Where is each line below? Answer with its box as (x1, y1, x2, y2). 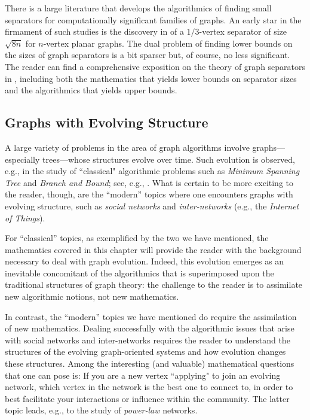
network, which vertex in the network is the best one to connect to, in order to (5, 381, 293, 393)
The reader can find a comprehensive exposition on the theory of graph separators (5, 60, 306, 72)
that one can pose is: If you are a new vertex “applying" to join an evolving (5, 369, 281, 381)
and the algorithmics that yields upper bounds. (5, 84, 177, 96)
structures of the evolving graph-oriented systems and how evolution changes (5, 345, 286, 358)
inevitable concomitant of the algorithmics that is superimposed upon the (5, 266, 274, 279)
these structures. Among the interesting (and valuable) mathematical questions (5, 357, 294, 370)
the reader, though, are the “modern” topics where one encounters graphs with (5, 188, 293, 200)
